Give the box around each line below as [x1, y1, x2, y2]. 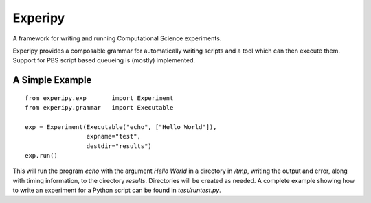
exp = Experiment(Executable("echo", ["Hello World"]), [25, 123, 217, 130]
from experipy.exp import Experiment [25, 94, 174, 102]
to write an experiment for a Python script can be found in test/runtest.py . [12, 186, 221, 195]
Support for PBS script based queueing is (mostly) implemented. [12, 56, 196, 64]
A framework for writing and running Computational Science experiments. [12, 34, 222, 43]
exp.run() [25, 152, 58, 160]
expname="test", [86, 132, 141, 141]
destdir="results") [86, 142, 153, 150]
